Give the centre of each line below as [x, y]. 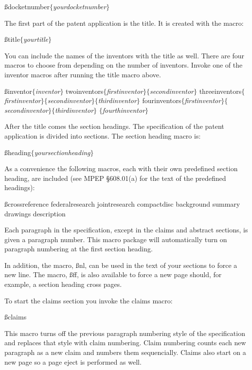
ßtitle [12, 39]
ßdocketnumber [27, 6]
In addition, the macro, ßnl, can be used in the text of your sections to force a [121, 265]
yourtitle [36, 39]
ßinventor [18, 91]
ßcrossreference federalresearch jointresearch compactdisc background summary [122, 203]
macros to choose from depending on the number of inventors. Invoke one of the [124, 65]
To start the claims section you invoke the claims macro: [89, 300]
